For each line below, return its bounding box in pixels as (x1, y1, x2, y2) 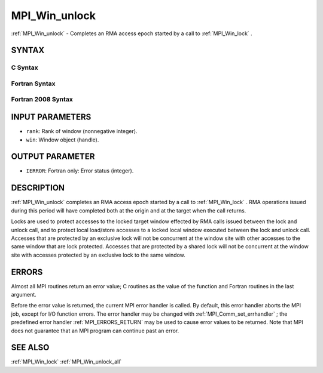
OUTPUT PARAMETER (11, 152, 95, 162)
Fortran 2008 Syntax (11, 95, 73, 104)
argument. (11, 291, 37, 298)
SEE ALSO (11, 343, 50, 353)
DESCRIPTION (11, 183, 65, 193)
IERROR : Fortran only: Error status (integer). (26, 167, 134, 174)
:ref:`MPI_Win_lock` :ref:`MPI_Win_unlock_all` (11, 358, 122, 365)
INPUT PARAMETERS (11, 112, 92, 122)
